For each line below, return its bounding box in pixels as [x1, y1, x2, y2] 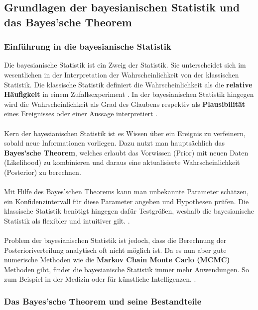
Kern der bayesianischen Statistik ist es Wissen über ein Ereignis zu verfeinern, [4, 128, 246, 138]
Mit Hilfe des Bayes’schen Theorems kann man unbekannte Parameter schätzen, [4, 186, 249, 197]
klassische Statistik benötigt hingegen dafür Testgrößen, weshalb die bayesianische [4, 206, 254, 216]
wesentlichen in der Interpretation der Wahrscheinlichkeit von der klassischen [4, 69, 239, 79]
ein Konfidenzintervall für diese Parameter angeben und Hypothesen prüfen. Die [4, 196, 249, 206]
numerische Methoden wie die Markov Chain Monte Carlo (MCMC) [4, 254, 230, 265]
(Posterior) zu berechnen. [4, 166, 81, 177]
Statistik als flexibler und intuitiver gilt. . [4, 215, 130, 226]
